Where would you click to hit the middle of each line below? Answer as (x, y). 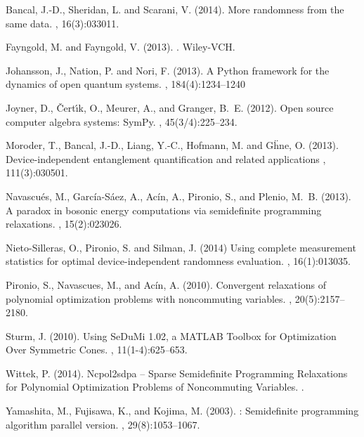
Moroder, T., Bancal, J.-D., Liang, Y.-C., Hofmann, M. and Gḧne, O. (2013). (172, 145)
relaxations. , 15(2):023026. (64, 224)
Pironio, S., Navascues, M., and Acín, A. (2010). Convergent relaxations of (166, 284)
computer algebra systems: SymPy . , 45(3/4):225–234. (122, 121)
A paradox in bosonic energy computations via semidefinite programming (164, 210)
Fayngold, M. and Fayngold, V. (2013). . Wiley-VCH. (121, 47)
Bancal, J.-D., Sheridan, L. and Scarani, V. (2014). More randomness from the (175, 9)
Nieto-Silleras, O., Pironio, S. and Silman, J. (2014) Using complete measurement (181, 247)
